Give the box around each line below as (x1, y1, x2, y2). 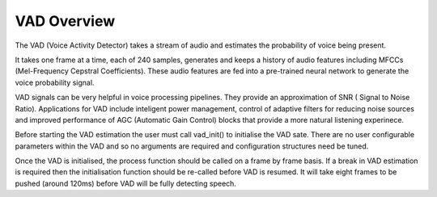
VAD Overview (15, 12, 116, 30)
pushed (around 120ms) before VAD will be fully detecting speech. (15, 178, 236, 188)
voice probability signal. (15, 78, 95, 87)
